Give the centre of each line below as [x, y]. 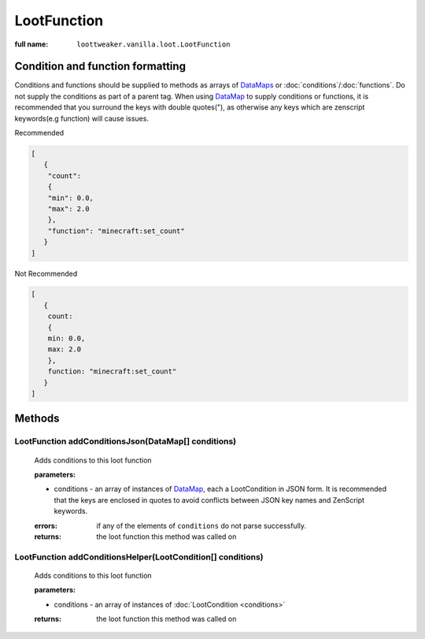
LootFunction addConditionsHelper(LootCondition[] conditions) [139, 557]
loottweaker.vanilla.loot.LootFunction [153, 44]
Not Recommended [46, 273]
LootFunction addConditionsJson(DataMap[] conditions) [126, 441]
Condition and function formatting [100, 67]
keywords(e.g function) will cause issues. [82, 118]
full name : [31, 44]
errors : [46, 526]
